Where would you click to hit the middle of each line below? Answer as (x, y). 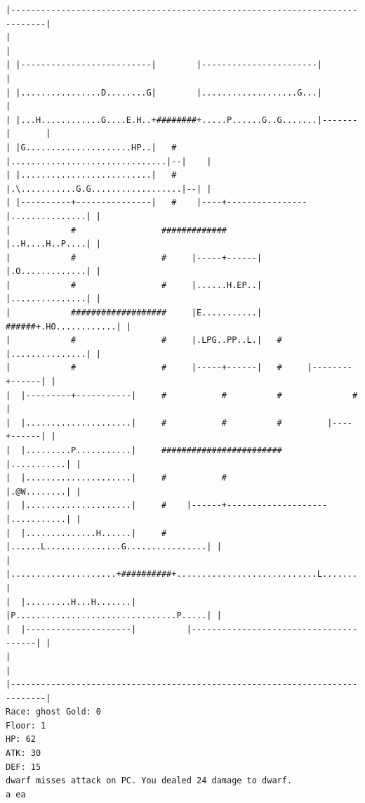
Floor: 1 (26, 725)
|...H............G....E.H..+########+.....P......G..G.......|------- (187, 120)
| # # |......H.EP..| (134, 285)
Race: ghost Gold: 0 (54, 712)
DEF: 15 (24, 767)
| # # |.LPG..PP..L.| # (144, 340)
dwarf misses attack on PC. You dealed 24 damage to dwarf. (149, 781)
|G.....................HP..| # (96, 147)
